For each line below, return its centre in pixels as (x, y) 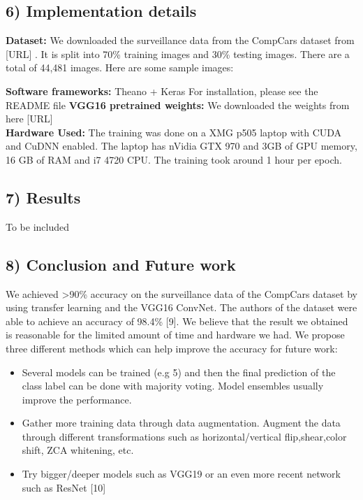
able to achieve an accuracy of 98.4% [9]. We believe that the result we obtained (177, 321)
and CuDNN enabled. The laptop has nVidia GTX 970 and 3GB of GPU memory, (181, 146)
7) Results (43, 197)
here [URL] (29, 119)
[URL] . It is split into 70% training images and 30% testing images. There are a (178, 53)
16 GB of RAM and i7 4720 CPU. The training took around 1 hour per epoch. (174, 159)
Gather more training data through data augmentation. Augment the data (181, 423)
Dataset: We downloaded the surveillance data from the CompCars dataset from (180, 40)
